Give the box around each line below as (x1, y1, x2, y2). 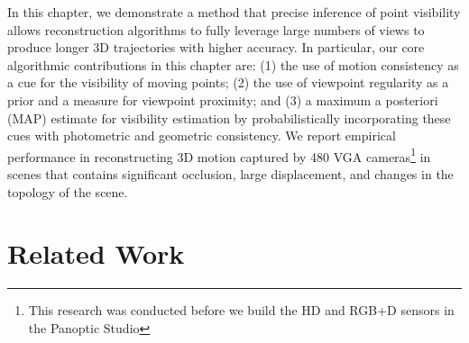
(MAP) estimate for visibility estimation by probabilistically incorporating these (7, 108, 451, 127)
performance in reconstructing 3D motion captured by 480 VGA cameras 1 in (7, 144, 431, 166)
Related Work (7, 235, 185, 272)
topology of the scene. (7, 182, 128, 201)
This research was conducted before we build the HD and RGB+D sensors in (28, 301, 455, 320)
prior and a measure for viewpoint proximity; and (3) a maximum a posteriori (7, 90, 438, 109)
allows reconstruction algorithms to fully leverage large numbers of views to (7, 20, 425, 39)
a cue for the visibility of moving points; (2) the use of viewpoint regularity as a (7, 73, 449, 92)
